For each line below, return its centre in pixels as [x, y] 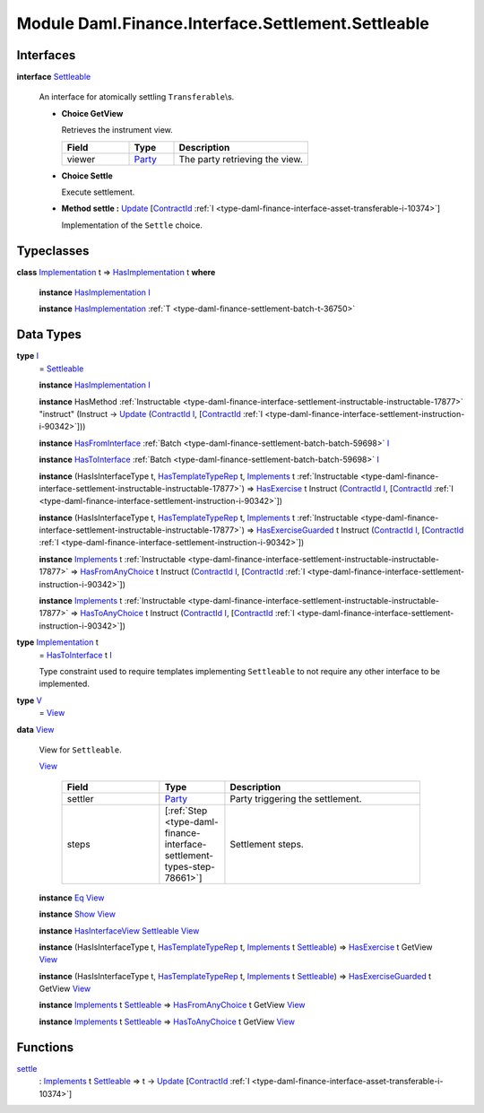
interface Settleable [54, 77]
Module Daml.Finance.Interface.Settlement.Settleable [223, 23]
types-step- [190, 866]
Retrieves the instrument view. [117, 130]
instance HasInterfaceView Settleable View [119, 930]
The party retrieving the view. [241, 159]
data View [35, 729]
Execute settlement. [98, 192]
